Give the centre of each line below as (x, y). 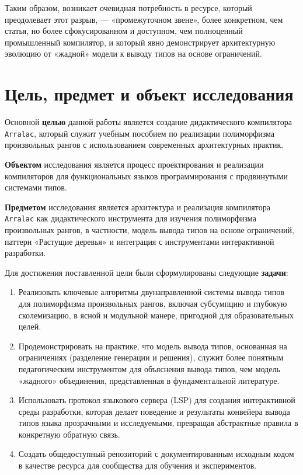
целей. (30, 326)
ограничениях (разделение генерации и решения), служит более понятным (151, 357)
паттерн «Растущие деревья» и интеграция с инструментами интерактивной (140, 241)
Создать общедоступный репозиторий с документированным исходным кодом (156, 454)
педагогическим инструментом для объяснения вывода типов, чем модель (149, 368)
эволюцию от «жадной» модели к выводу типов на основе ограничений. (133, 53)
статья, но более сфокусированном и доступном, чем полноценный (124, 31)
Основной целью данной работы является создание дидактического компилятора (148, 122)
